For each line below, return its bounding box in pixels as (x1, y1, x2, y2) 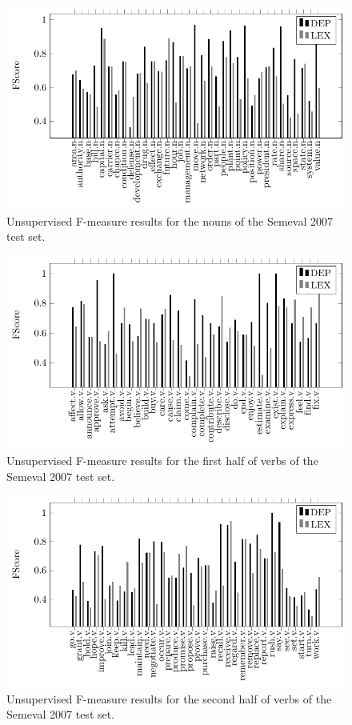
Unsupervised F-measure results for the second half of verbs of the (6, 690, 332, 707)
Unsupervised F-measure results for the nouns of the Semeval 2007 (6, 212, 333, 229)
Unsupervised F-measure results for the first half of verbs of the (6, 451, 318, 468)
